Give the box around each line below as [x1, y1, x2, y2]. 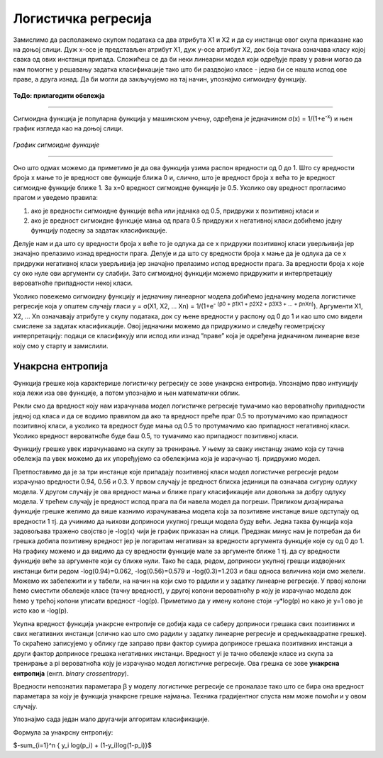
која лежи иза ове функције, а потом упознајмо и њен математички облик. [13, 389, 240, 397]
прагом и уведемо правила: [13, 194, 99, 202]
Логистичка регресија [13, 11, 152, 26]
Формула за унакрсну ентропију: [13, 728, 113, 737]
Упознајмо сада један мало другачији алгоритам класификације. [13, 715, 210, 723]
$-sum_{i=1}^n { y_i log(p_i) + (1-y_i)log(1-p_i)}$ [13, 741, 152, 749]
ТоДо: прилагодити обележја [13, 91, 106, 99]
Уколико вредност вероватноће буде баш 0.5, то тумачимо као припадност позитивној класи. [13, 431, 299, 440]
